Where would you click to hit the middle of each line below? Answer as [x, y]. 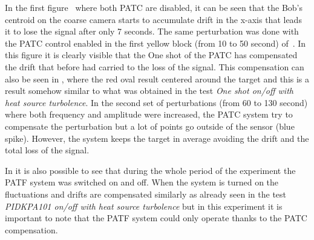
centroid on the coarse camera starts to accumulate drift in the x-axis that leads [153, 19]
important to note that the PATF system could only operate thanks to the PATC [156, 218]
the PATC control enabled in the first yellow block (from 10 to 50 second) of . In [155, 43]
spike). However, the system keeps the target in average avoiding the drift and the [157, 138]
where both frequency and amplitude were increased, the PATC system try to [149, 114]
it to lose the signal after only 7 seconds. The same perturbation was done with [152, 31]
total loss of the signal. [47, 150]
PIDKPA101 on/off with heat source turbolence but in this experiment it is [144, 206]
